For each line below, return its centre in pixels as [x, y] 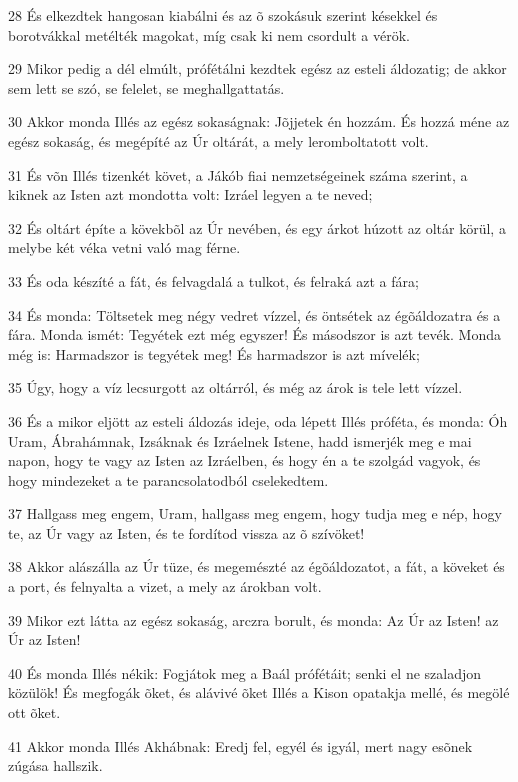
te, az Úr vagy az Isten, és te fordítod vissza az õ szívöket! [186, 532]
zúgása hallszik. [55, 765]
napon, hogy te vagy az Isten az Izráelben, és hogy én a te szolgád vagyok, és [244, 460]
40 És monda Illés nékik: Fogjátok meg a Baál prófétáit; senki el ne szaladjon [245, 672]
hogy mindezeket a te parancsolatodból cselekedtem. [168, 479]
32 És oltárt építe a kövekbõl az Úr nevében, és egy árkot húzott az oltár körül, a [257, 227]
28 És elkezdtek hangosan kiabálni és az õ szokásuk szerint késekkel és [223, 15]
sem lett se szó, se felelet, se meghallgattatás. [146, 87]
